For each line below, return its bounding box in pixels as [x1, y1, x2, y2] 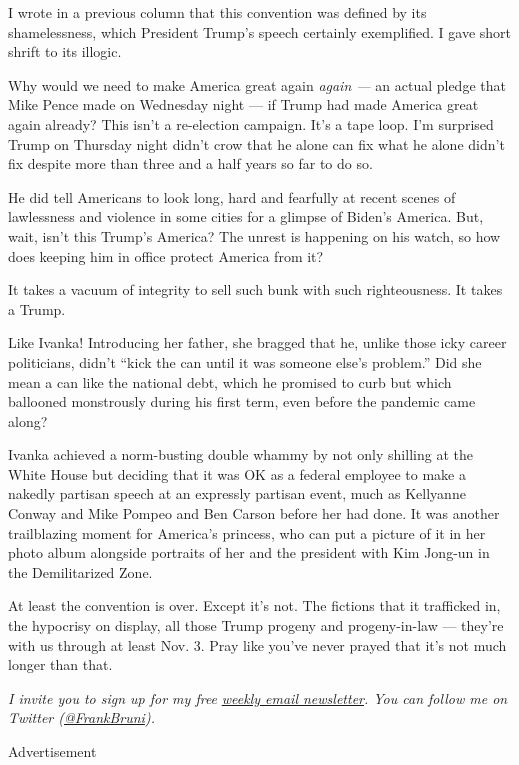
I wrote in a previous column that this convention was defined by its [8, 2, 427, 22]
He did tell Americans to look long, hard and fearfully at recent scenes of [8, 186, 456, 207]
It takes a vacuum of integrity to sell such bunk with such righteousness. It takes [8, 279, 503, 300]
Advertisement [8, 741, 97, 761]
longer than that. [8, 654, 113, 675]
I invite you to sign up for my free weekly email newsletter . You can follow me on [8, 687, 508, 708]
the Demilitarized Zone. [8, 561, 153, 582]
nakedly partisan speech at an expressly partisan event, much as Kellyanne [8, 483, 466, 504]
